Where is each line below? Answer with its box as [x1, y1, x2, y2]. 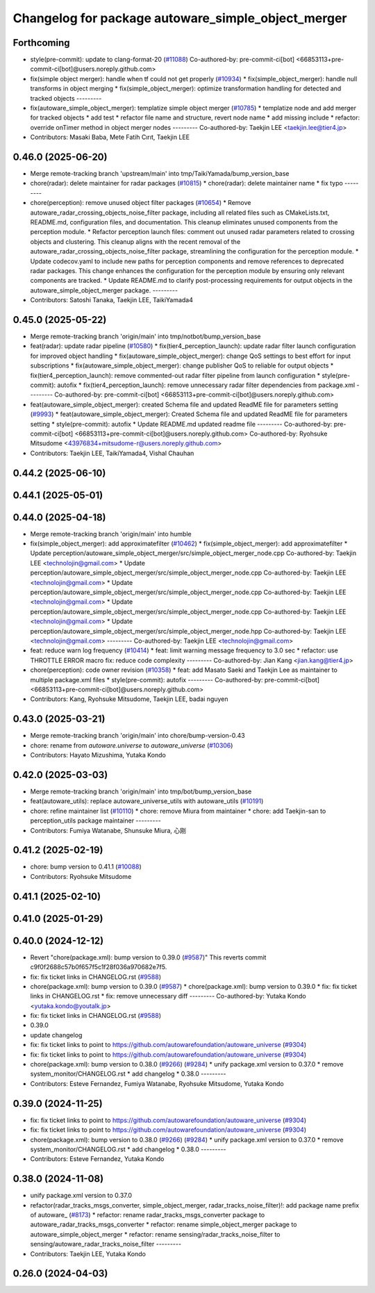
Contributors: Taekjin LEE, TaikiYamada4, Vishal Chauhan [30, 449, 194, 457]
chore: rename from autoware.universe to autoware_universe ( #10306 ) [30, 741, 233, 750]
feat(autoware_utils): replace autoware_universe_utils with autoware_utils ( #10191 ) [30, 797, 264, 805]
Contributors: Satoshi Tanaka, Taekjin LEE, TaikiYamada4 [30, 296, 194, 304]
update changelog [30, 1030, 83, 1039]
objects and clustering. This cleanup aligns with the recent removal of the [30, 237, 241, 246]
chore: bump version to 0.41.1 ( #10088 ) [30, 862, 142, 871]
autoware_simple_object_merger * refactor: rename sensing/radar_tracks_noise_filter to [30, 1230, 281, 1238]
